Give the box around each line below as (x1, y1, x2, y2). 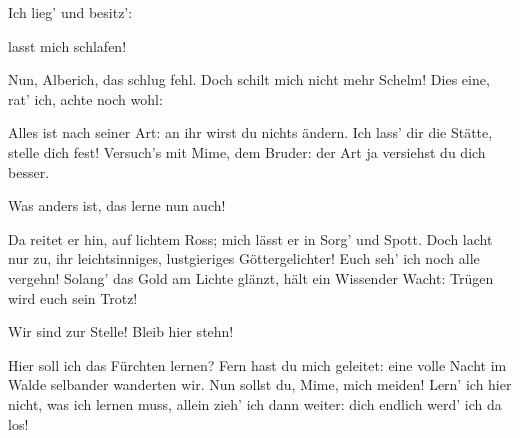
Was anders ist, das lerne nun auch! (8, 195, 226, 216)
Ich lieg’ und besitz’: (8, 2, 133, 22)
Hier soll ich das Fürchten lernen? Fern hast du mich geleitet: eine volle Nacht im (8, 354, 507, 375)
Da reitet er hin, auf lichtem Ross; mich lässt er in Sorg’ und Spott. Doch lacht (8, 228, 493, 249)
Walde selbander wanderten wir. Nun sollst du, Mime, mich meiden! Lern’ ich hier (8, 374, 512, 395)
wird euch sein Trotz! (8, 287, 138, 308)
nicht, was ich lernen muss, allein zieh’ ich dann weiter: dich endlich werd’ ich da (8, 393, 502, 414)
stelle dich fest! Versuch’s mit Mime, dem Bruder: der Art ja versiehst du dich (8, 141, 486, 162)
